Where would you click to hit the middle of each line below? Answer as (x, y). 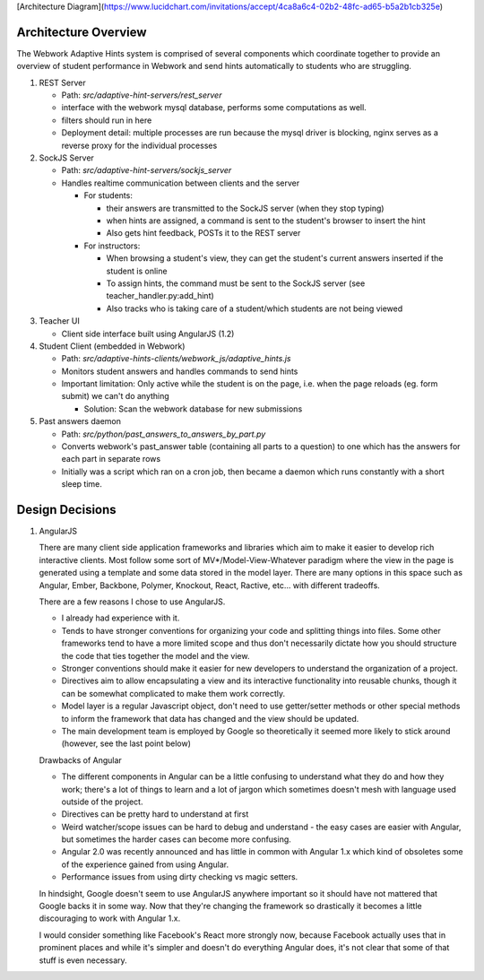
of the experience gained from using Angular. (145, 864)
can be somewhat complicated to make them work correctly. (173, 693)
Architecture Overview (82, 32)
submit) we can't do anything (115, 396)
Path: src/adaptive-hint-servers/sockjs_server (147, 170)
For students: (108, 195)
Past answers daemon (80, 421)
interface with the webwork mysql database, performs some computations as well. (214, 108)
